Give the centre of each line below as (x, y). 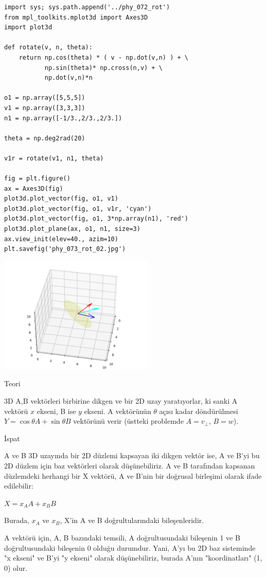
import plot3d (28, 28)
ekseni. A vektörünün (118, 411)
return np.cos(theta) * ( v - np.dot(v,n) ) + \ (103, 57)
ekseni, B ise (56, 411)
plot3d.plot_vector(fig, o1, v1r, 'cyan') (78, 209)
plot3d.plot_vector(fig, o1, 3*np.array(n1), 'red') (96, 219)
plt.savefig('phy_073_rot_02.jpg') (65, 249)
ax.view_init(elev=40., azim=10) (61, 239)
